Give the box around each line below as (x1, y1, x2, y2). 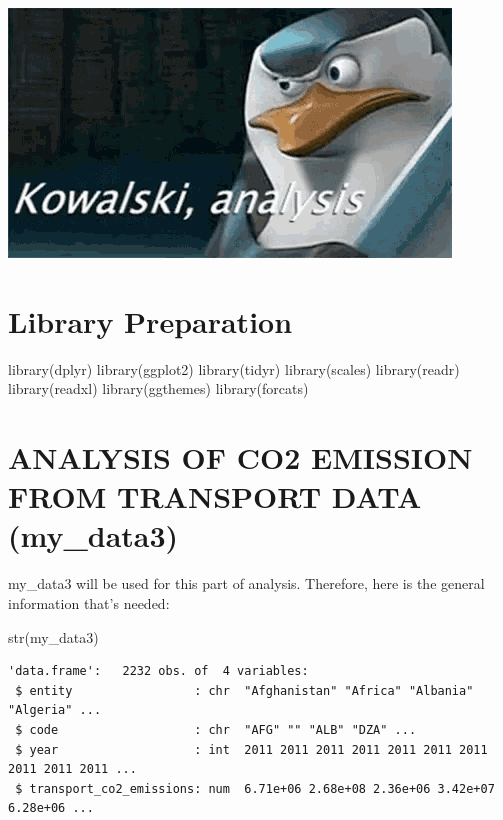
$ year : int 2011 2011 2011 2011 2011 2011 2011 (15, 742, 488, 757)
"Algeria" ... (8, 703, 102, 718)
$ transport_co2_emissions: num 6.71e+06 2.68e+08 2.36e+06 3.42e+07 (15, 781, 495, 796)
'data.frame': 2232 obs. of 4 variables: (8, 664, 309, 679)
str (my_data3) (8, 626, 99, 647)
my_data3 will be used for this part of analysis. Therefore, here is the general (8, 573, 485, 594)
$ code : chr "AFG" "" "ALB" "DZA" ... (15, 722, 417, 737)
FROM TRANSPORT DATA (8, 476, 422, 517)
